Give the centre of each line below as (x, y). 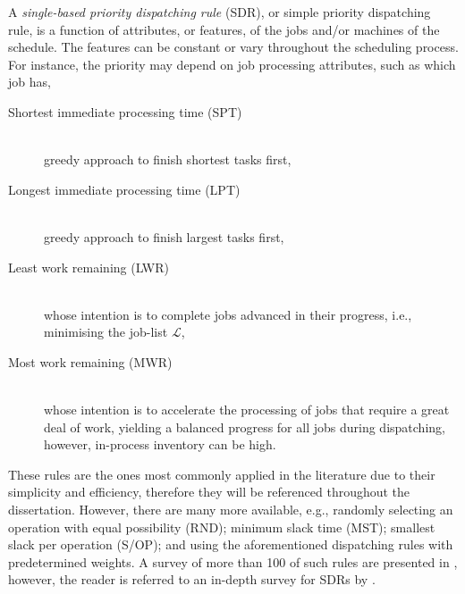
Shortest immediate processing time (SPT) (125, 111)
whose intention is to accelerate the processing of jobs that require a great (247, 410)
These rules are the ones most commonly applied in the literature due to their (222, 474)
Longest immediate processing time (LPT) (124, 189)
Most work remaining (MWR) (90, 361)
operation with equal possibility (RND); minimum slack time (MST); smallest (222, 527)
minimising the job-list (106, 332)
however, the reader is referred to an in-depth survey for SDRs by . (192, 579)
